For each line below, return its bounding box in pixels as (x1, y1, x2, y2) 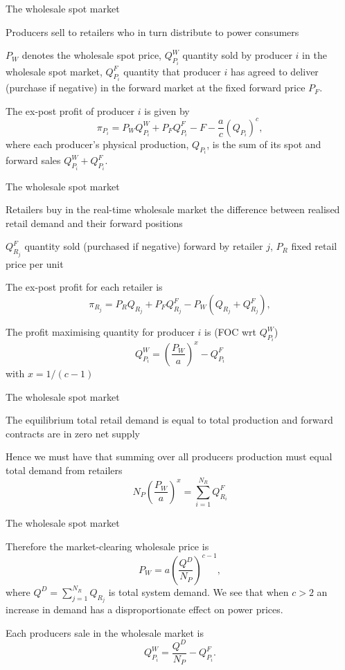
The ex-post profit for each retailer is (6, 280, 163, 294)
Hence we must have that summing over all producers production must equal (6, 449, 333, 464)
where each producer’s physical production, (6, 136, 189, 151)
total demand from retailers (6, 462, 123, 477)
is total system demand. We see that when (108, 584, 289, 599)
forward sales (6, 153, 61, 167)
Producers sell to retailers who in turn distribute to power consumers (6, 24, 299, 39)
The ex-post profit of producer (6, 103, 135, 118)
